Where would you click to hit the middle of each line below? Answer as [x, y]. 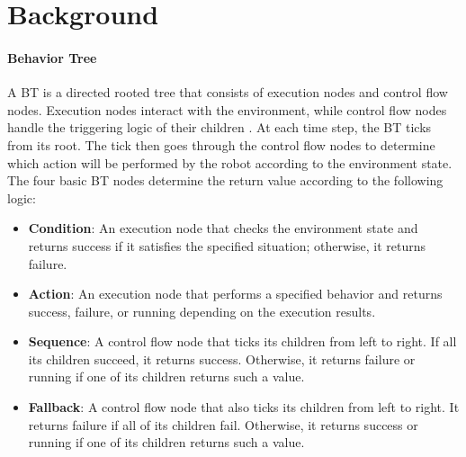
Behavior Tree [52, 57]
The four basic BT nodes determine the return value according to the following [225, 180]
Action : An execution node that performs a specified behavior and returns [235, 294]
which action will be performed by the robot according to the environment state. [230, 162]
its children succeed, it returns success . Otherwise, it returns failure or [222, 358]
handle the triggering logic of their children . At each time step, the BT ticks [220, 127]
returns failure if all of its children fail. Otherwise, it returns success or [223, 424]
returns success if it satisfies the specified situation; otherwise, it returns [227, 245]
